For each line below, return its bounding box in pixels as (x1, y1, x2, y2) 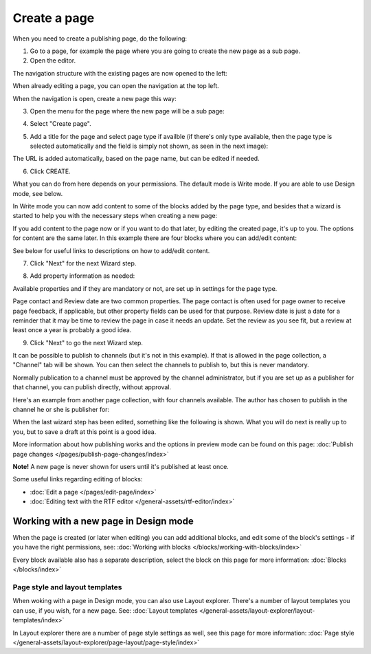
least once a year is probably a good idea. (12, 326, 132, 334)
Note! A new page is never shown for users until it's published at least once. (12, 463, 229, 470)
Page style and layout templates (12, 582, 122, 592)
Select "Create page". (30, 120, 92, 128)
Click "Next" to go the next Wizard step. (30, 338, 144, 347)
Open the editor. (30, 56, 76, 65)
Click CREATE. (30, 167, 71, 175)
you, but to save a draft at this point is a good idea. (12, 427, 157, 436)
